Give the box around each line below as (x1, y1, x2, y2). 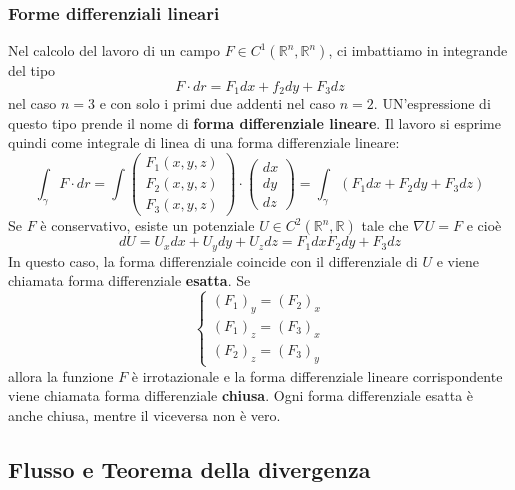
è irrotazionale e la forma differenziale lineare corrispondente (131, 365, 503, 386)
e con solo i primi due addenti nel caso (99, 93, 336, 114)
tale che (361, 215, 409, 236)
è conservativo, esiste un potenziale (40, 215, 255, 236)
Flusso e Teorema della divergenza (8, 454, 371, 485)
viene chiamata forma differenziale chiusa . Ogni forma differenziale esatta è (8, 385, 474, 406)
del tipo (8, 60, 56, 81)
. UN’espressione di (373, 93, 491, 114)
